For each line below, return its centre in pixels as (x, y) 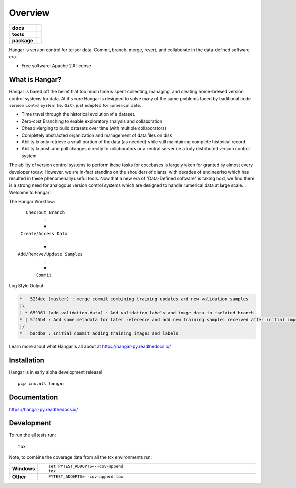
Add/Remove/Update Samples (51, 254)
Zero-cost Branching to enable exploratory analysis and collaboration (92, 121)
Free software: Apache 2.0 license (56, 66)
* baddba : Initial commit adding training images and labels (99, 333)
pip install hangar (41, 383)
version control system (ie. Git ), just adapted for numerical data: (75, 105)
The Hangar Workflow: (32, 202)
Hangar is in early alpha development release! (56, 372)
